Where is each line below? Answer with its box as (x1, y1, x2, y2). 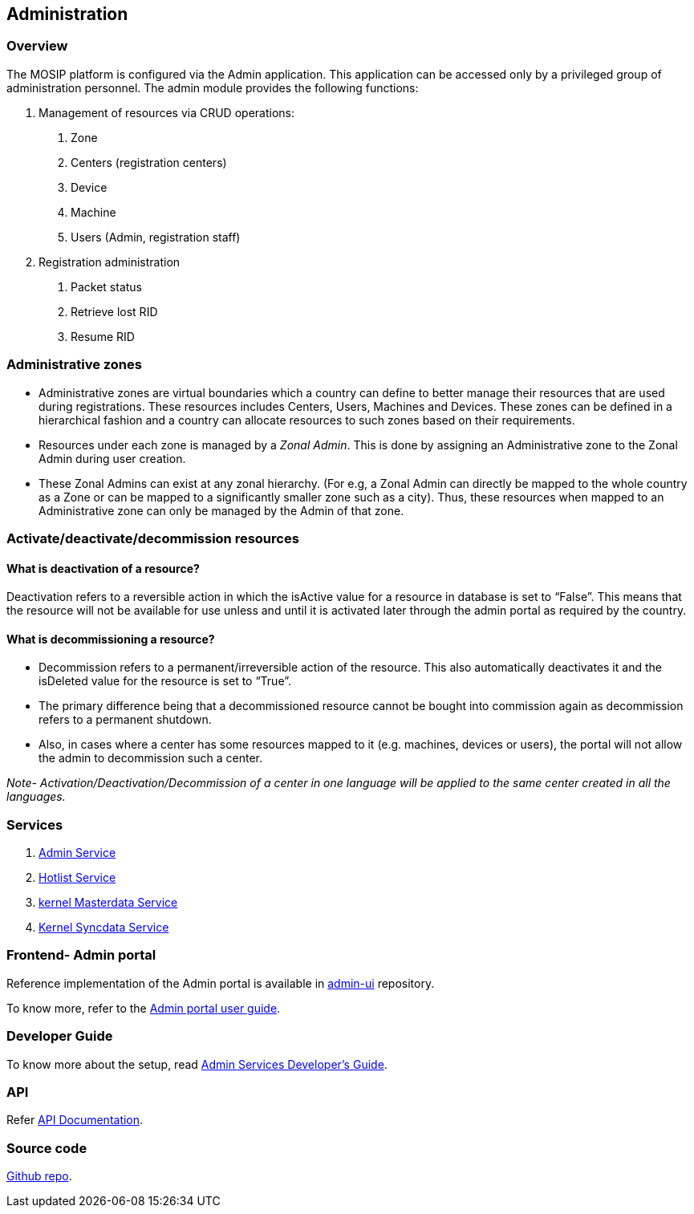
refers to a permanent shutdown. (39, 713, 212, 727)
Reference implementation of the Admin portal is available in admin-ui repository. (6, 976, 435, 990)
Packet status (71, 279, 142, 294)
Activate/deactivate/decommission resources (6, 530, 299, 546)
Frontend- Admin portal (6, 947, 156, 964)
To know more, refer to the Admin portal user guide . (6, 1001, 281, 1015)
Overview (6, 38, 68, 55)
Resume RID (71, 329, 135, 343)
